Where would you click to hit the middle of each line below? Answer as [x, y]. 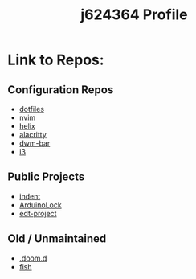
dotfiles [32, 109]
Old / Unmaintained [57, 239]
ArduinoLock [40, 205]
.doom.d [33, 258]
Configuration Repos [61, 90]
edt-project [38, 213]
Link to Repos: [56, 60]
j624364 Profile [134, 15]
